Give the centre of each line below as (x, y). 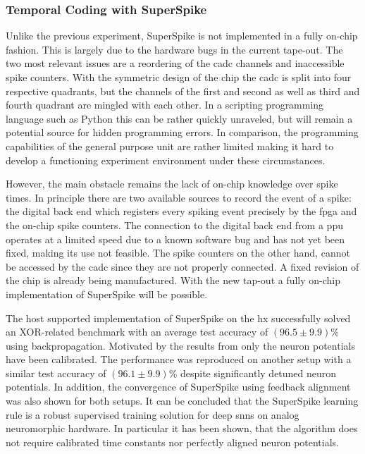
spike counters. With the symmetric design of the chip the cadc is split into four (179, 77)
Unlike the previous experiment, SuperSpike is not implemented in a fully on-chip (182, 36)
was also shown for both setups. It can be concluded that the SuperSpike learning (182, 401)
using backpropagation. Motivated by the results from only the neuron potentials (180, 345)
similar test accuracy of (56, 373)
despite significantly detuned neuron (258, 373)
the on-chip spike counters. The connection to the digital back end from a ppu (174, 225)
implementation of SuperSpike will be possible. (107, 294)
